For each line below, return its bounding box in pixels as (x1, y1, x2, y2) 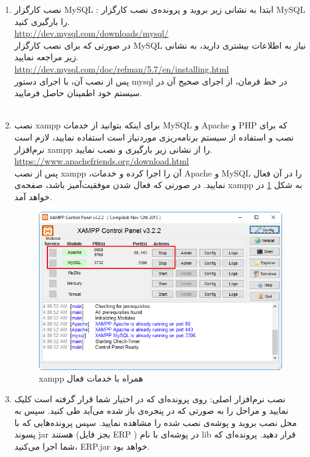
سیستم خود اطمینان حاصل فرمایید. (14, 86, 142, 99)
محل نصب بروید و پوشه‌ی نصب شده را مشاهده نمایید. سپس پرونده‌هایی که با (14, 416, 297, 428)
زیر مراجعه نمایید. (14, 51, 79, 63)
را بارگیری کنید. (14, 15, 70, 27)
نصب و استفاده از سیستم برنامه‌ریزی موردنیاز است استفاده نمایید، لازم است (14, 130, 294, 143)
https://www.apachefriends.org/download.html (14, 155, 189, 167)
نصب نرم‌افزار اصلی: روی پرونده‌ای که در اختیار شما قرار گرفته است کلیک (14, 392, 286, 405)
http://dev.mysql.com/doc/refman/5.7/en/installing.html (14, 62, 229, 75)
